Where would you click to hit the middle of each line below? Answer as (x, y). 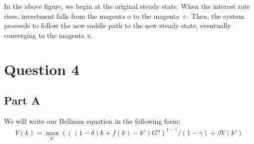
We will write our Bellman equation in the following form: (92, 121)
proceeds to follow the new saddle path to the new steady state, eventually (118, 25)
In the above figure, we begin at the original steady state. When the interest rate (127, 6)
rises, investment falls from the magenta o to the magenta (92, 16)
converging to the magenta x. (48, 35)
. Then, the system (216, 16)
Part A (22, 100)
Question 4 (42, 69)
